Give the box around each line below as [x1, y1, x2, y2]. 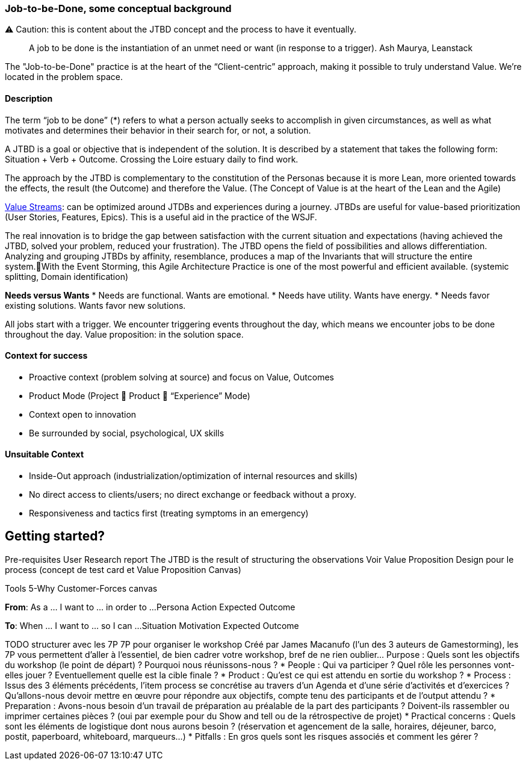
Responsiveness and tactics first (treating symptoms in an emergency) [29, 508, 309, 519]
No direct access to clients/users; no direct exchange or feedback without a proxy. [29, 489, 357, 500]
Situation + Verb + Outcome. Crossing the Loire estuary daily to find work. [5, 153, 299, 164]
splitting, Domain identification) [5, 271, 129, 282]
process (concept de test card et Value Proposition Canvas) [5, 564, 241, 575]
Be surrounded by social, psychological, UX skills [29, 427, 224, 438]
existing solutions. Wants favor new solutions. [5, 300, 186, 311]
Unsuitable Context [5, 449, 84, 460]
